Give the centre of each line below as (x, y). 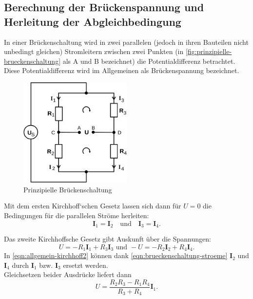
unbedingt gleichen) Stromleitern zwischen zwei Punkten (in (94, 51)
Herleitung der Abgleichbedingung (93, 21)
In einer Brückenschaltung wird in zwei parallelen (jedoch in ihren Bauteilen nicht (126, 42)
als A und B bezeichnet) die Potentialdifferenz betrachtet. (149, 61)
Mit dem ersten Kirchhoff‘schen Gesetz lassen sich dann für (93, 206)
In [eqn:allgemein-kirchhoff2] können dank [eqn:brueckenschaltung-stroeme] (116, 255)
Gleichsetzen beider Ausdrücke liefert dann (68, 274)
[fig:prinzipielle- (209, 51)
